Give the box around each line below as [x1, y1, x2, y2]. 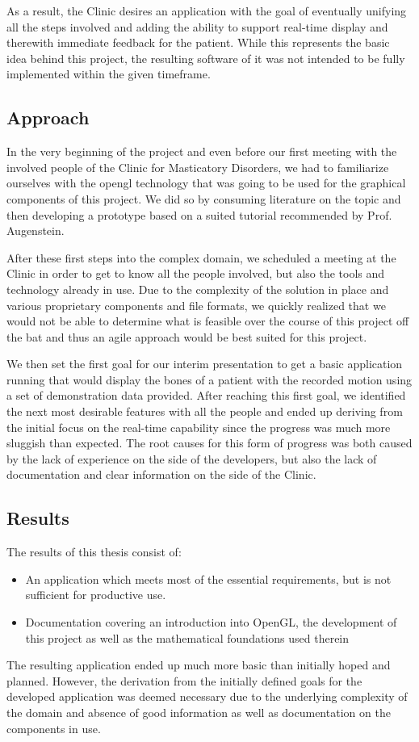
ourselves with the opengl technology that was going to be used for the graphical [6, 174, 406, 191]
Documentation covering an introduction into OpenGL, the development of [25, 614, 397, 631]
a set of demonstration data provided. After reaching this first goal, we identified [6, 387, 406, 404]
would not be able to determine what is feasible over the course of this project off [6, 312, 409, 329]
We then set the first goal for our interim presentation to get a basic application [6, 355, 403, 372]
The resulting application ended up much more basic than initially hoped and [6, 656, 391, 673]
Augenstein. [6, 222, 65, 239]
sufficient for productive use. [25, 586, 166, 603]
